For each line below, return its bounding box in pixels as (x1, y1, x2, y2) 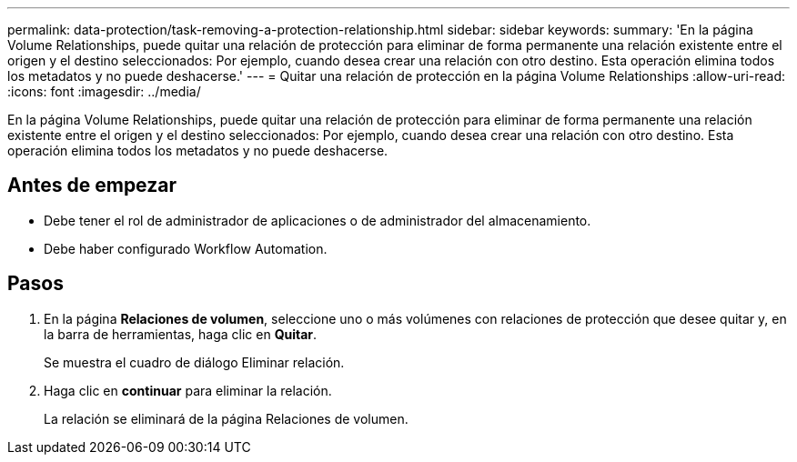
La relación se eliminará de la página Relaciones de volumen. (44, 410, 409, 427)
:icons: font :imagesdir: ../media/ (7, 84, 201, 99)
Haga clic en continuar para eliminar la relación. (44, 382, 332, 398)
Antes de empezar (7, 174, 177, 197)
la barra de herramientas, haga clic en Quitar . (44, 326, 318, 342)
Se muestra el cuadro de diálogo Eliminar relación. (44, 354, 345, 370)
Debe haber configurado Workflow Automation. (44, 240, 328, 256)
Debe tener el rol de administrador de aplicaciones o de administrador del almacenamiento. (44, 212, 591, 228)
